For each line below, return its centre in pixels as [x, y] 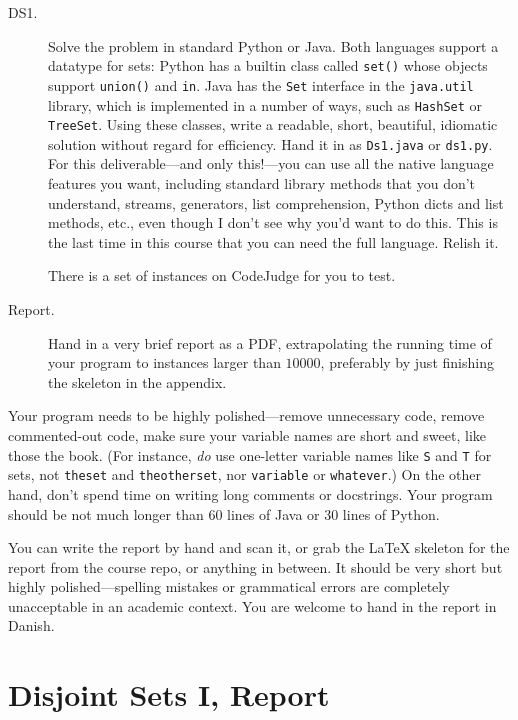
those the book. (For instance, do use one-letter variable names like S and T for [250, 454]
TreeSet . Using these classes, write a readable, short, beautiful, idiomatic [273, 124]
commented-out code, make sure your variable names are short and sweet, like [247, 435]
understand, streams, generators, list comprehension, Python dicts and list [276, 202]
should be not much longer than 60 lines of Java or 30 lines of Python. [224, 513]
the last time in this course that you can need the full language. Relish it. [273, 241]
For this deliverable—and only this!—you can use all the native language [271, 163]
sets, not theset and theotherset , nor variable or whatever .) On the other [245, 474]
